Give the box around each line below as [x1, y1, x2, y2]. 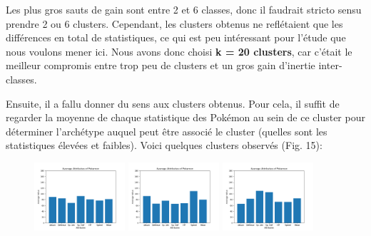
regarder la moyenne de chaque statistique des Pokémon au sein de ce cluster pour [6, 110, 365, 125]
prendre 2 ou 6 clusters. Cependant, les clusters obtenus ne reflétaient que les [6, 16, 343, 31]
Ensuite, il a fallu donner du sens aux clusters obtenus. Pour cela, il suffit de [6, 96, 340, 111]
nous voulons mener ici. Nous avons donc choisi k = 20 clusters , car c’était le [6, 43, 352, 58]
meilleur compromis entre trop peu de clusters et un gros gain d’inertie [6, 58, 315, 73]
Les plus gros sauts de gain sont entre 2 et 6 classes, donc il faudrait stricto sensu [6, 2, 362, 16]
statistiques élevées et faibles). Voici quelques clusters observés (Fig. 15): [6, 138, 322, 153]
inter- [318, 58, 342, 73]
